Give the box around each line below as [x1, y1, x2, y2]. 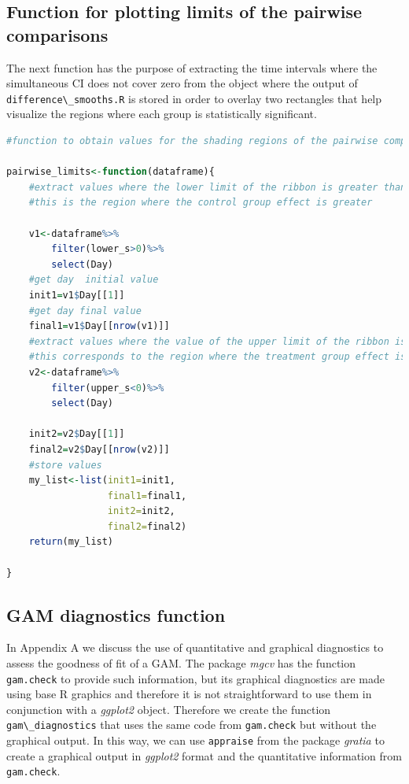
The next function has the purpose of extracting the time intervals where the [6, 59, 378, 76]
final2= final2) [107, 520, 187, 532]
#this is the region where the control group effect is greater [28, 197, 373, 209]
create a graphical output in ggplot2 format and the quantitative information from [6, 747, 402, 764]
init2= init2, [107, 505, 175, 517]
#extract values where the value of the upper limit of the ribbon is [28, 335, 407, 347]
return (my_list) [28, 536, 114, 548]
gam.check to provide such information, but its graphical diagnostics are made [6, 670, 385, 686]
